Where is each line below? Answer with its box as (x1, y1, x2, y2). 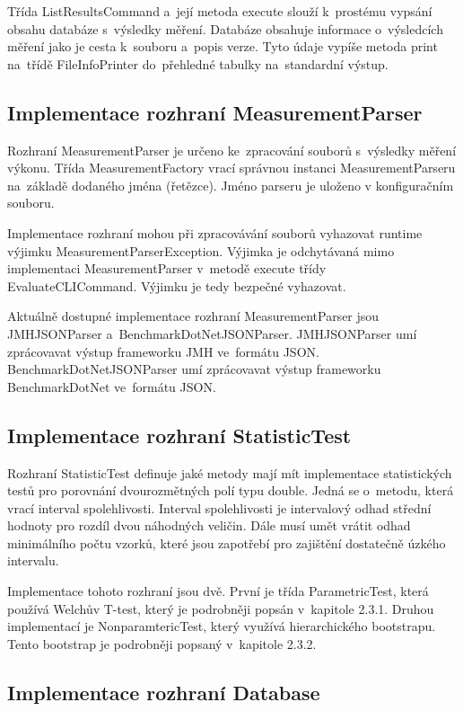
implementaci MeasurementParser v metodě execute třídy (7, 259, 327, 278)
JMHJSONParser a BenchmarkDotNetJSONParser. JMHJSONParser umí (7, 324, 417, 342)
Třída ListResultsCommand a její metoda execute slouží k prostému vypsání (7, 2, 432, 20)
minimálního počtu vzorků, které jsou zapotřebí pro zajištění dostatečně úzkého (7, 533, 446, 552)
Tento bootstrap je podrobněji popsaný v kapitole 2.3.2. (7, 634, 317, 653)
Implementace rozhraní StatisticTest (7, 421, 352, 449)
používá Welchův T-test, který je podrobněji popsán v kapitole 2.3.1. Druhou (7, 599, 434, 618)
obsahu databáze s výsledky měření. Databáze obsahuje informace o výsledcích (7, 19, 443, 38)
